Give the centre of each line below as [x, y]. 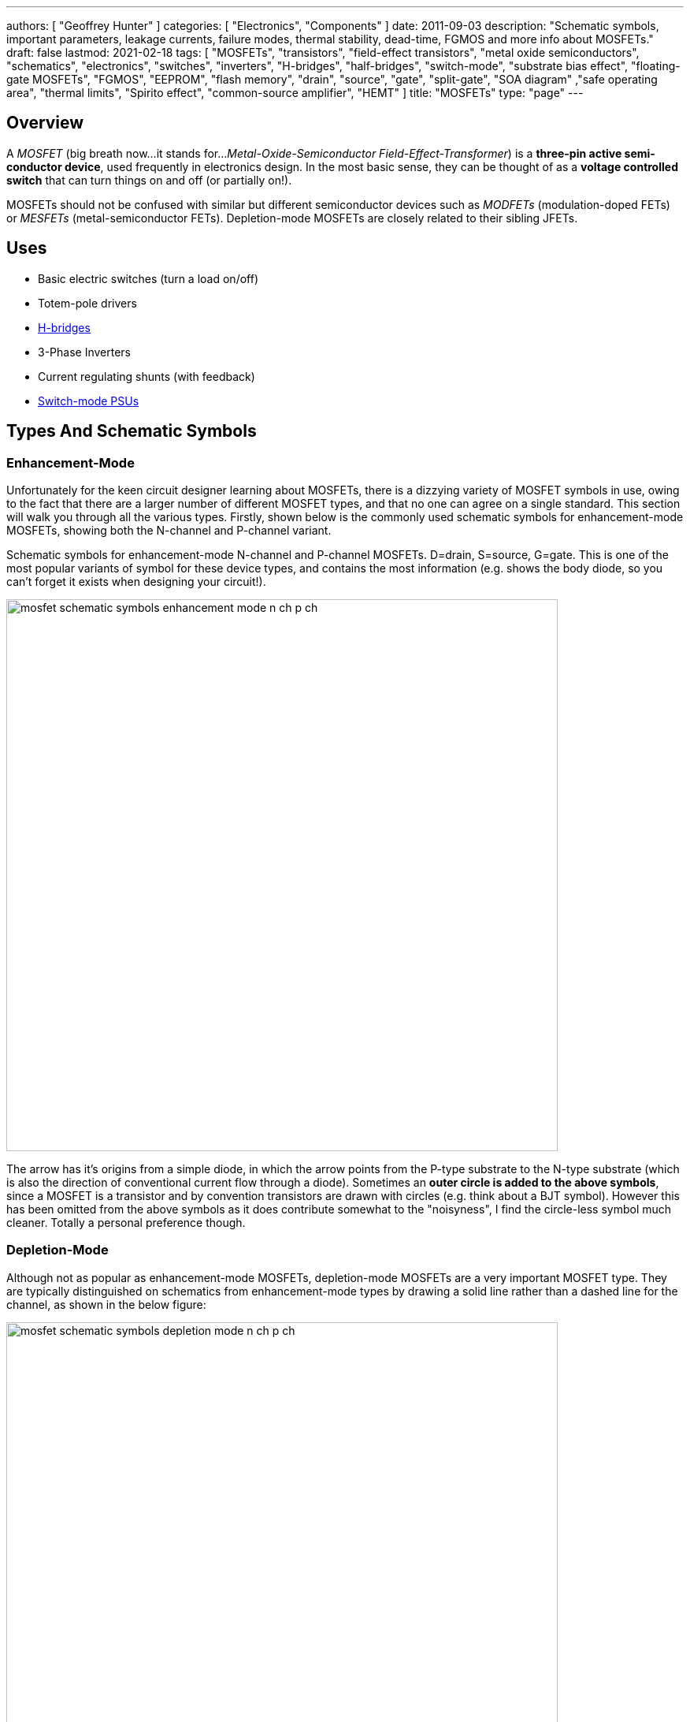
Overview [45, 123]
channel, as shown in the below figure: [106, 1304]
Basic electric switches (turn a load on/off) [148, 278]
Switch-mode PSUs [89, 401]
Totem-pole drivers [87, 303]
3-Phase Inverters [84, 352]
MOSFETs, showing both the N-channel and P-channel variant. [169, 530]
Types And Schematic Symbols [132, 431]
